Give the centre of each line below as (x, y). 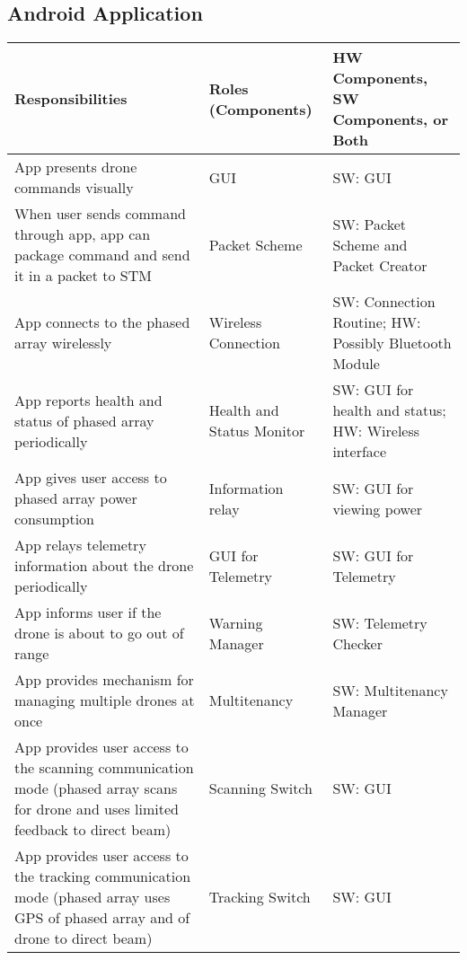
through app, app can (83, 234)
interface (360, 452)
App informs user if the (88, 612)
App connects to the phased (102, 322)
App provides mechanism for (104, 680)
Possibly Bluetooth (392, 343)
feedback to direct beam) (93, 830)
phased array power (76, 498)
